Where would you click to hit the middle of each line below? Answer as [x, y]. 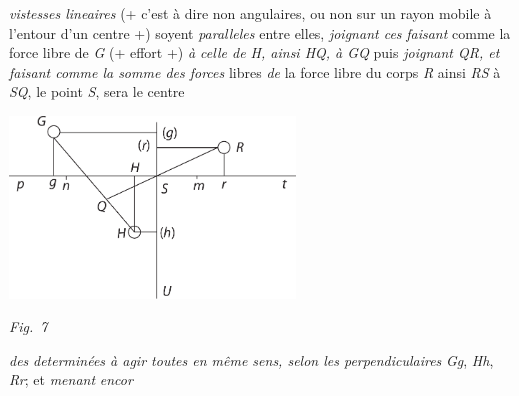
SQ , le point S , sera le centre [97, 91]
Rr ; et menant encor [71, 379]
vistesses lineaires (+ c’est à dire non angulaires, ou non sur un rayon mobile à [250, 13]
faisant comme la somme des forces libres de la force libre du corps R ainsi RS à [255, 71]
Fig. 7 [28, 326]
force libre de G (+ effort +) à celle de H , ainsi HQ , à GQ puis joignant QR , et [254, 52]
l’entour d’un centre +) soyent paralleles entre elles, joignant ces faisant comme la [260, 32]
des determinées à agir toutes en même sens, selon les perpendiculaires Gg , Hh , [251, 359]
